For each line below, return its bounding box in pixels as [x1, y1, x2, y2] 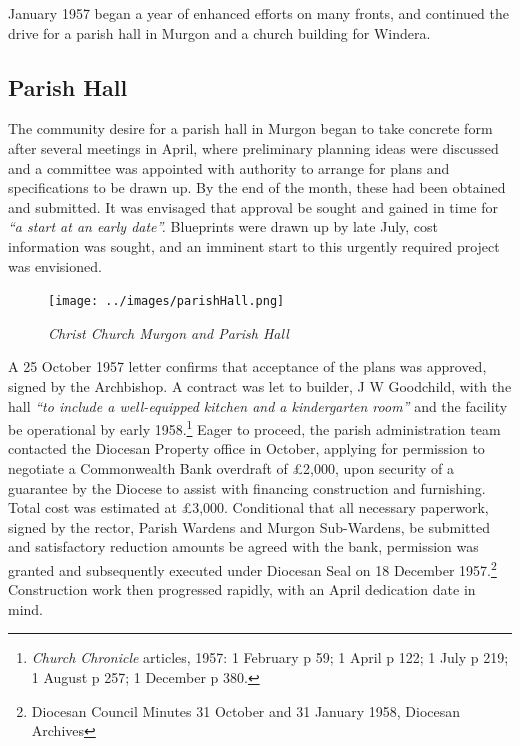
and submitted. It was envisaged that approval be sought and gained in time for [8, 196, 499, 217]
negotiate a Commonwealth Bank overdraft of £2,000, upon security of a [8, 458, 455, 479]
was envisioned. [8, 255, 102, 276]
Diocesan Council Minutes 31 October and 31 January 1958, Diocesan [31, 700, 461, 721]
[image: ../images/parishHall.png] [48, 294, 285, 309]
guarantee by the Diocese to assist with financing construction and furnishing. [8, 477, 486, 498]
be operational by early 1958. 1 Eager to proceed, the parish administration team [8, 416, 501, 439]
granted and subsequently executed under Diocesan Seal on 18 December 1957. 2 [8, 556, 497, 580]
